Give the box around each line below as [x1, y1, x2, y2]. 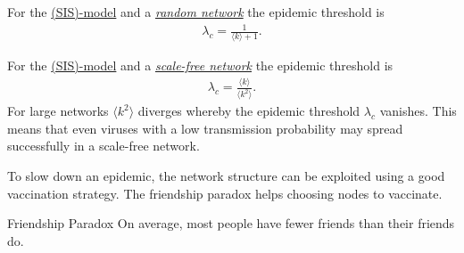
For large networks [7, 102, 109, 120]
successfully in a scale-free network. [7, 136, 200, 155]
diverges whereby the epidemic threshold [137, 102, 360, 120]
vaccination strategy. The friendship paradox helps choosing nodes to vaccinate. [7, 184, 443, 202]
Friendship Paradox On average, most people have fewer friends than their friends [7, 214, 455, 233]
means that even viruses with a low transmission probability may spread [7, 118, 403, 137]
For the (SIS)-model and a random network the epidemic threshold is [7, 3, 385, 20]
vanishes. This [379, 102, 457, 120]
